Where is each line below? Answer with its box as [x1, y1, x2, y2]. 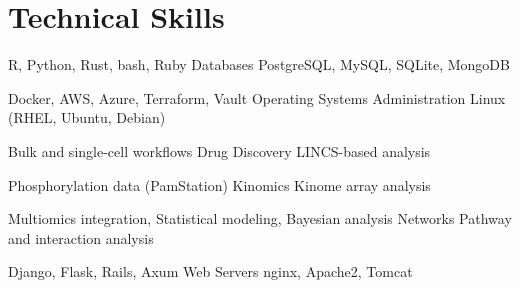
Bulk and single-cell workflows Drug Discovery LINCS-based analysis [8, 140, 431, 161]
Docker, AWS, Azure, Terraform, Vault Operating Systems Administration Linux [8, 87, 506, 108]
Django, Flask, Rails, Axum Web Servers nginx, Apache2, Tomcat [8, 261, 413, 282]
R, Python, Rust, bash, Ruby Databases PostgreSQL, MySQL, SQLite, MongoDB [8, 54, 510, 75]
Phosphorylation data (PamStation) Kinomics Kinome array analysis [8, 174, 431, 195]
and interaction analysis [8, 227, 154, 248]
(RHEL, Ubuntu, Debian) [8, 107, 166, 128]
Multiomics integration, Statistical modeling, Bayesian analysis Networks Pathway [8, 208, 512, 229]
